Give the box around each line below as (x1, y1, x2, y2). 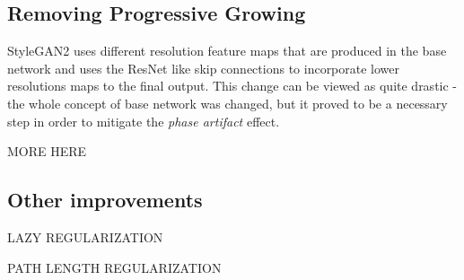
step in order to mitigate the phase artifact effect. (7, 111, 280, 130)
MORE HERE (7, 142, 87, 161)
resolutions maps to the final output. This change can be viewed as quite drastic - (7, 76, 458, 95)
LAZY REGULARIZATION (7, 227, 163, 246)
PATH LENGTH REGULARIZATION (7, 258, 222, 276)
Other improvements (7, 186, 203, 214)
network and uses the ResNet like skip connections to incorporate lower (7, 58, 400, 77)
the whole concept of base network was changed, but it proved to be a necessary (7, 93, 448, 112)
